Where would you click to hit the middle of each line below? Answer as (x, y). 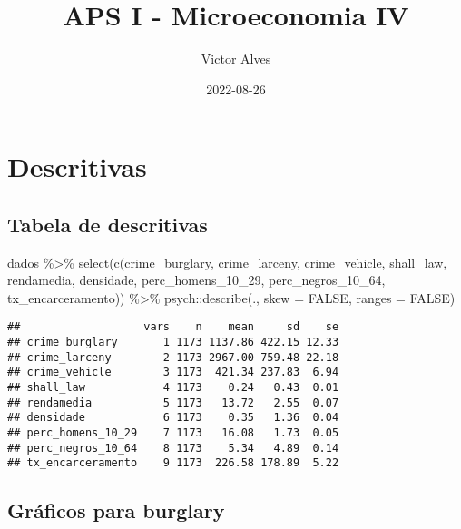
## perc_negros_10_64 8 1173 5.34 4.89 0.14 (173, 448)
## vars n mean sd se (173, 327)
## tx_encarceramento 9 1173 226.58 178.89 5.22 (173, 463)
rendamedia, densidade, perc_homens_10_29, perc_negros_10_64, (196, 280)
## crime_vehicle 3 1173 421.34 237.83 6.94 (173, 372)
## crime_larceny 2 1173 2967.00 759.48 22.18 (173, 357)
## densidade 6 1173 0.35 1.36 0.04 (173, 418)
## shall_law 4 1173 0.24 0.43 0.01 (173, 388)
